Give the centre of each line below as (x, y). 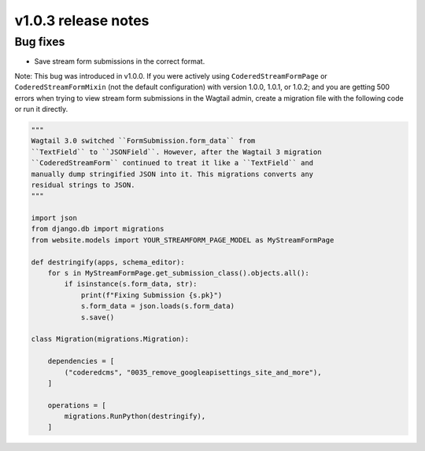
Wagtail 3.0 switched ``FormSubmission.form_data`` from (143, 141)
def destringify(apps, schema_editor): (108, 262)
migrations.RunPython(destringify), (135, 416)
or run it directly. (41, 109)
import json (54, 218)
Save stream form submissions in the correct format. (120, 61)
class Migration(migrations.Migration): (110, 339)
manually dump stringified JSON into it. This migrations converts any (172, 174)
